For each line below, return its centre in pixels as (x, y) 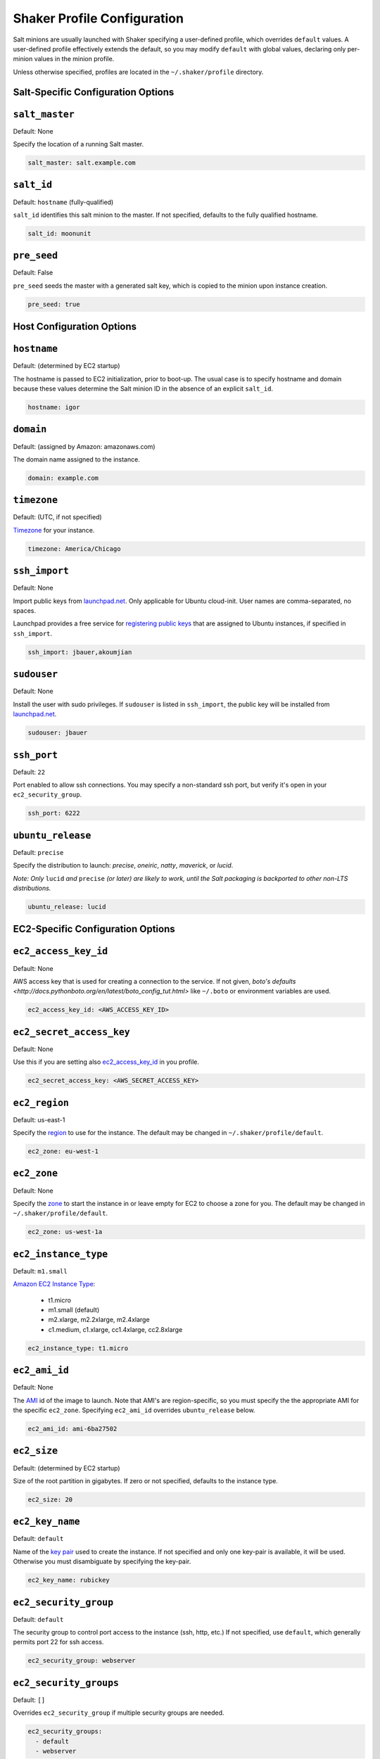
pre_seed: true (54, 304)
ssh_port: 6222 (54, 813)
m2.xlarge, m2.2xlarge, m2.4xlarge (99, 1320)
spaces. (25, 611)
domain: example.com (63, 478)
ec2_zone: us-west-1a (65, 1232)
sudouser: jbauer (58, 733)
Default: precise (38, 852)
